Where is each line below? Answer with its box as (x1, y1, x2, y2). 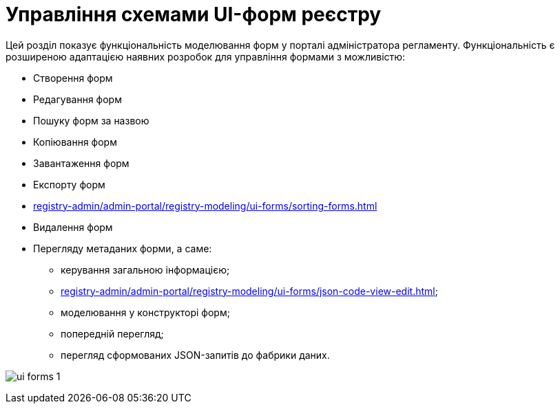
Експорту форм (33, 178, 105, 190)
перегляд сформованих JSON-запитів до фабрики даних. (61, 349, 330, 361)
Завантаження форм (33, 157, 129, 169)
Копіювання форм (33, 135, 117, 148)
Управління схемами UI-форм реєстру (6, 3, 382, 26)
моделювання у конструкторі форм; (61, 306, 230, 318)
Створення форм (33, 71, 113, 84)
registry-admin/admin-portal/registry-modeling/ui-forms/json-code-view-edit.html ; (61, 285, 438, 297)
